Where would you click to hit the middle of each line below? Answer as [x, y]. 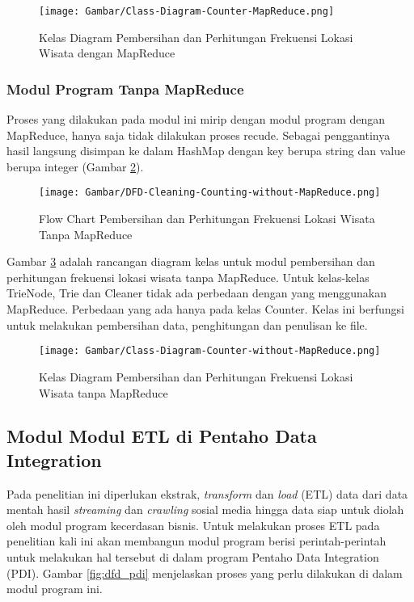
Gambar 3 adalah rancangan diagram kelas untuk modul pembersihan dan [191, 261]
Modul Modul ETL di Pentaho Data [162, 436]
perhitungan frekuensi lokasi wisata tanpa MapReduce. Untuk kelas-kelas [188, 277]
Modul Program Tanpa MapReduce [125, 88]
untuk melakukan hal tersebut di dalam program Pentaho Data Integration [193, 557]
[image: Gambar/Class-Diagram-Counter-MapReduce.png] [187, 11]
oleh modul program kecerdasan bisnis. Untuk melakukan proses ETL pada [193, 525]
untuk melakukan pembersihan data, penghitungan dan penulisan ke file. [187, 324]
